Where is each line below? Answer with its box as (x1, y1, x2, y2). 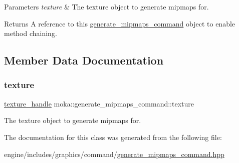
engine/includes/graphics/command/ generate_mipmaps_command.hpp (4, 148, 224, 159)
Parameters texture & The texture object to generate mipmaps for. (4, 1, 209, 11)
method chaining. (4, 28, 57, 38)
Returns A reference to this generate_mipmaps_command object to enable (4, 18, 235, 28)
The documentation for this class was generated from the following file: (4, 131, 222, 142)
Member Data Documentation (4, 52, 164, 68)
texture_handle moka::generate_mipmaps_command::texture (4, 98, 194, 108)
